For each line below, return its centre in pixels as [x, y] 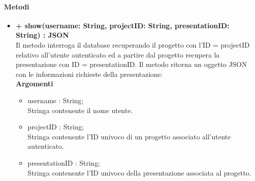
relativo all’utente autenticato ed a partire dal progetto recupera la [118, 54]
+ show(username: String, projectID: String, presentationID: [123, 25]
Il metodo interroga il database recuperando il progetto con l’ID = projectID [133, 44]
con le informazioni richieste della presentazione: [89, 74]
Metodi [17, 6]
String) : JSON [42, 35]
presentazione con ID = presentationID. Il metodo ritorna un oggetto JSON [131, 64]
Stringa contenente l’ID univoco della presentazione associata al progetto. [139, 172]
